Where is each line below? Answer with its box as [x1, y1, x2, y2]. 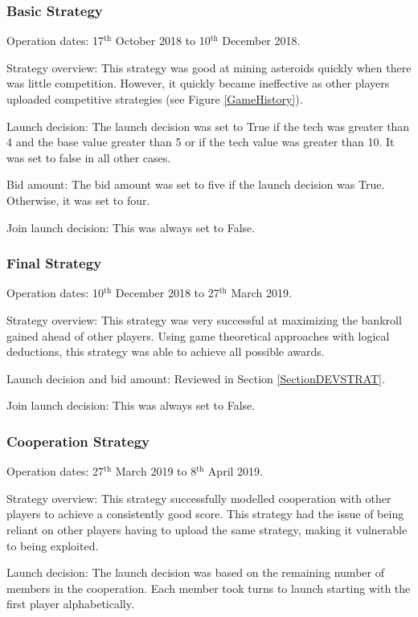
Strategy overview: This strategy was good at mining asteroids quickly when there [6, 59, 412, 76]
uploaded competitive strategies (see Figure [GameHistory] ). [6, 91, 303, 107]
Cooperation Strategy [6, 431, 150, 451]
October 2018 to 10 [115, 32, 211, 49]
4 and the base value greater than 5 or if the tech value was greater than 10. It [6, 133, 395, 150]
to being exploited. [6, 537, 99, 554]
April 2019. [207, 463, 263, 480]
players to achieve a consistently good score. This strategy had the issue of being [6, 505, 404, 522]
